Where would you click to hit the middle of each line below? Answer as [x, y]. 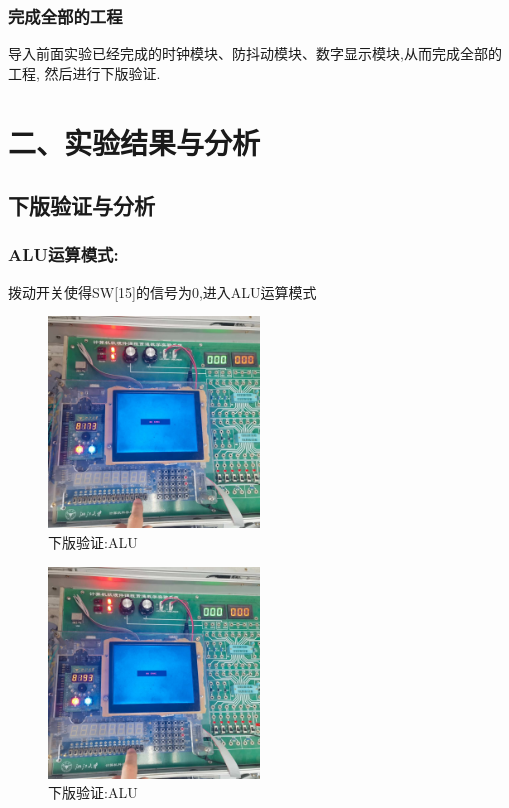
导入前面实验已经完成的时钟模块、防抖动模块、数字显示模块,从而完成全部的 [255, 53]
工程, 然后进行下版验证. [84, 72]
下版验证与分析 [81, 205]
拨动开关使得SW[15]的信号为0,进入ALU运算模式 [162, 291]
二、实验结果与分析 [134, 141]
